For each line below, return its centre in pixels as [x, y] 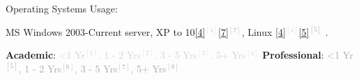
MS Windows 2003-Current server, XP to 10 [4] [106, 31]
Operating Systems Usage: [62, 8]
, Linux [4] [263, 31]
